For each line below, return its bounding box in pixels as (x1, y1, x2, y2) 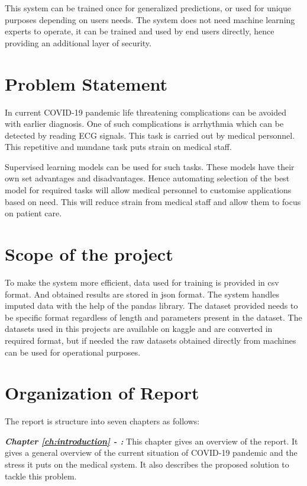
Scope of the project (5, 242, 173, 266)
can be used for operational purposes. (5, 346, 141, 358)
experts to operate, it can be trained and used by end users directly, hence (5, 25, 274, 37)
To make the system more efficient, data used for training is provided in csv (5, 276, 279, 288)
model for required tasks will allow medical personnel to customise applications (5, 184, 292, 196)
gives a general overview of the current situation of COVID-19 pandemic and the (5, 446, 298, 459)
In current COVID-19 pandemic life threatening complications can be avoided (5, 105, 286, 118)
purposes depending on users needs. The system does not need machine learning (5, 13, 295, 25)
